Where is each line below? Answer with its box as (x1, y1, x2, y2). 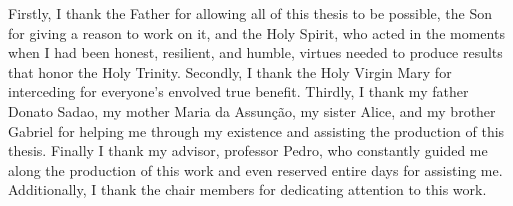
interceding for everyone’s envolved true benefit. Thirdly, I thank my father (8, 81, 469, 102)
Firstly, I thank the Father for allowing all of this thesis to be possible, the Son (8, 3, 493, 23)
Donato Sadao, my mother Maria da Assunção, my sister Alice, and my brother (8, 100, 496, 121)
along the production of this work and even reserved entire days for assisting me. (8, 159, 503, 180)
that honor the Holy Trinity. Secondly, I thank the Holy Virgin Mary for (8, 61, 452, 82)
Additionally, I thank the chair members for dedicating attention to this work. (8, 179, 487, 200)
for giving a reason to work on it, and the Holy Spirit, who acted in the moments (8, 22, 505, 43)
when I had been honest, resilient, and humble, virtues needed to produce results (8, 42, 503, 63)
